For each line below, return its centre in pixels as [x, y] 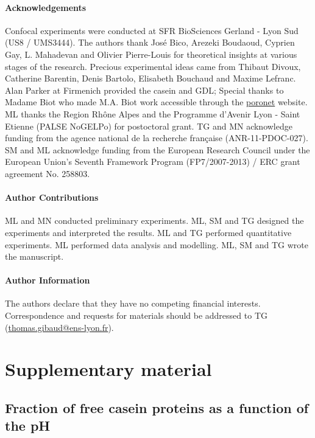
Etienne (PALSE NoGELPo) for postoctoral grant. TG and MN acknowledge [149, 126]
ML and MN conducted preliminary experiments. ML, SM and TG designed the [154, 221]
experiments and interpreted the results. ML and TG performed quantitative [148, 232]
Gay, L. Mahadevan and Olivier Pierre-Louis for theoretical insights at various [151, 54]
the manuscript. [34, 256]
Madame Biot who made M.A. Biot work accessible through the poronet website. [156, 102]
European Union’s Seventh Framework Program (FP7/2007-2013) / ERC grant [153, 162]
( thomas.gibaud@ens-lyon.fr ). [59, 327]
